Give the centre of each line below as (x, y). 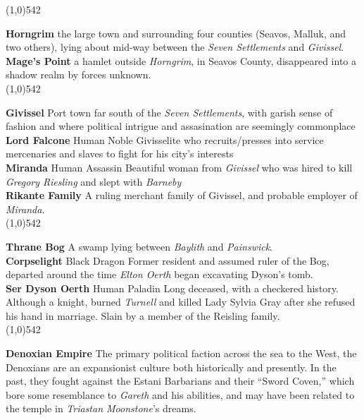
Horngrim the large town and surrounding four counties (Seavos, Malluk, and (176, 33)
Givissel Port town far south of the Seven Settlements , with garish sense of (169, 112)
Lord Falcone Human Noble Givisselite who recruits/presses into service (165, 139)
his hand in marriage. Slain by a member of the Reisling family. (143, 315)
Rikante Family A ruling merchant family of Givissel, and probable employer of (182, 195)
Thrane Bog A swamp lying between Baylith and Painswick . (139, 246)
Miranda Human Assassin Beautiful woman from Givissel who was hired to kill (179, 167)
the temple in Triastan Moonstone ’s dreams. (101, 408)
